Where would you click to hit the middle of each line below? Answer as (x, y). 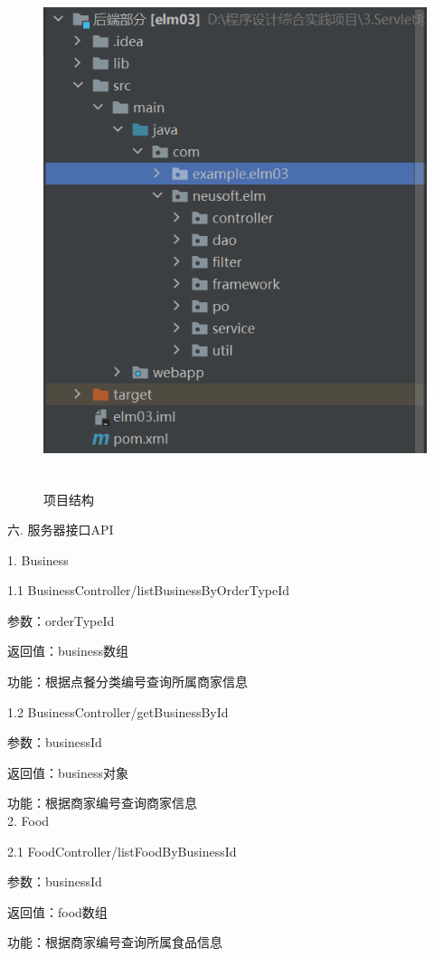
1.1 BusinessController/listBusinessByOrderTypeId (149, 590)
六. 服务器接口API (61, 530)
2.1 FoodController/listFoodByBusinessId (122, 851)
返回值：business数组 (68, 651)
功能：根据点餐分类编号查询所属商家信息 (127, 682)
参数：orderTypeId (61, 620)
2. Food (28, 821)
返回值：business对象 (68, 772)
